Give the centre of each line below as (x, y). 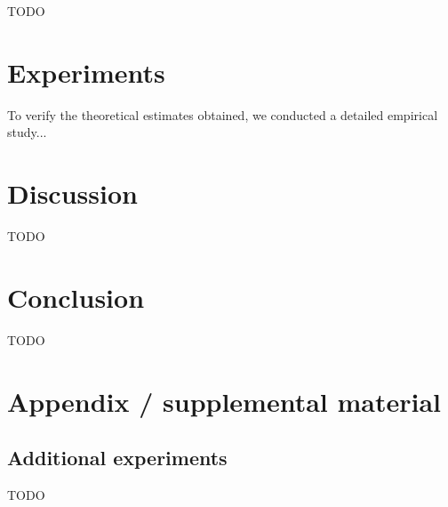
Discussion (72, 193)
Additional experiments (117, 458)
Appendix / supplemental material (224, 401)
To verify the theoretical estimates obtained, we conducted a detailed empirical (223, 114)
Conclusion (76, 297)
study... (27, 132)
